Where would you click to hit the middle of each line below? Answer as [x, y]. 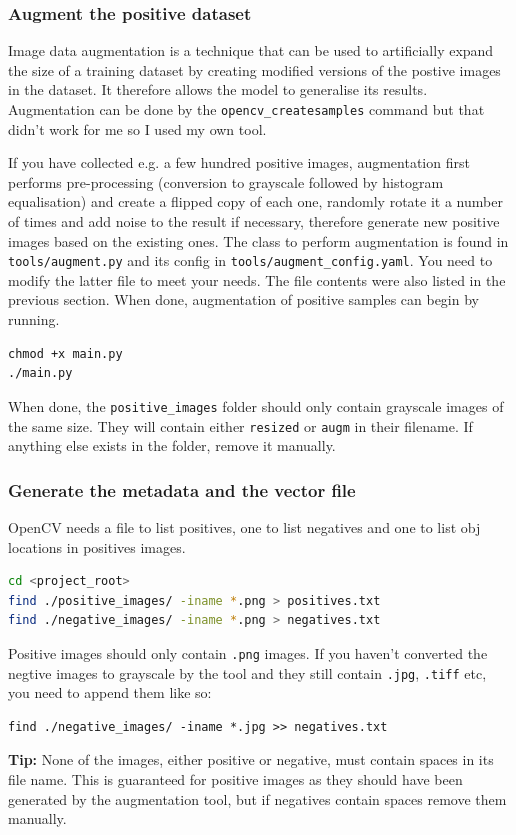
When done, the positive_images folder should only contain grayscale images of [256, 405]
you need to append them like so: [110, 692]
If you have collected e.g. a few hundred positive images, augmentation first [239, 162]
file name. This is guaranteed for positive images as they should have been [235, 779]
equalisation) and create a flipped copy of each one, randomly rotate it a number [255, 201]
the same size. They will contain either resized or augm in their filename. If [240, 425]
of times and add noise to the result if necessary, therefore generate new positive [254, 221]
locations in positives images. [97, 546]
